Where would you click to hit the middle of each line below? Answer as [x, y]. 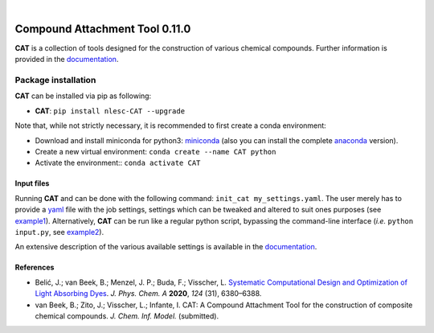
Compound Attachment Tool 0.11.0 [103, 29]
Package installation [55, 80]
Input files [32, 183]
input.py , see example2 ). [59, 232]
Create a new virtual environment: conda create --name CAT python [156, 152]
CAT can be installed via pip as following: [83, 96]
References [35, 267]
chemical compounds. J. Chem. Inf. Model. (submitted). [127, 316]
